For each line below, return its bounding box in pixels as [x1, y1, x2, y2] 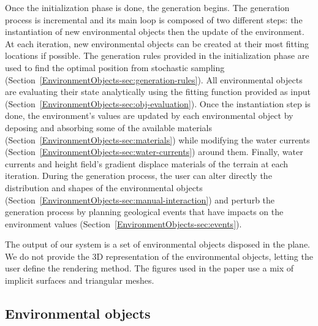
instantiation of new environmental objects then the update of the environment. [5, 25, 305, 38]
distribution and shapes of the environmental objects [5, 181, 203, 194]
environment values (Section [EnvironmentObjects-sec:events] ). [5, 217, 242, 230]
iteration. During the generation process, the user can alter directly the [5, 169, 272, 182]
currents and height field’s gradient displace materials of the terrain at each [5, 157, 289, 170]
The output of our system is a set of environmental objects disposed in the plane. [5, 238, 310, 251]
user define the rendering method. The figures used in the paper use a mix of [5, 262, 294, 275]
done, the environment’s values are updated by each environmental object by [5, 109, 293, 122]
